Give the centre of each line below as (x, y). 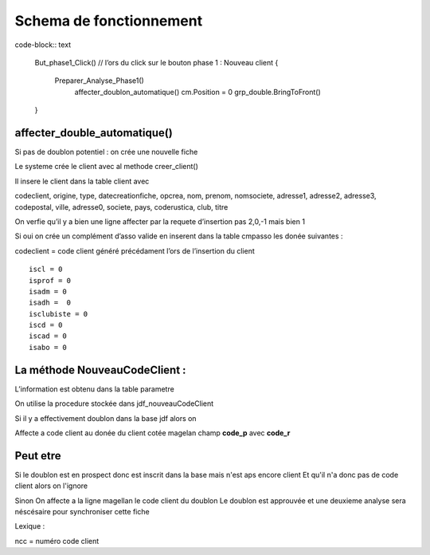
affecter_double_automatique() (94, 133)
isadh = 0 (50, 303)
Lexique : (30, 526)
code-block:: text (43, 45)
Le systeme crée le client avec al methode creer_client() (107, 167)
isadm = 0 (48, 291)
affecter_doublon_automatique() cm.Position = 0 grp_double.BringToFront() (198, 92)
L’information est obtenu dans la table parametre (94, 389)
